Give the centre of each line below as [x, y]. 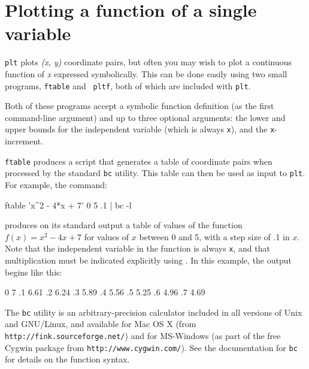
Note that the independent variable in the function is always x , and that [137, 248]
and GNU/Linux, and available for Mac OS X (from [101, 324]
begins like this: [34, 272]
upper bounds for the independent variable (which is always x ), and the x [140, 129]
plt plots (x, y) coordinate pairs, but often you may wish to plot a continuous [149, 62]
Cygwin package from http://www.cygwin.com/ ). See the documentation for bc [151, 347]
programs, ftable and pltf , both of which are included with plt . [128, 85]
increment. [24, 141]
